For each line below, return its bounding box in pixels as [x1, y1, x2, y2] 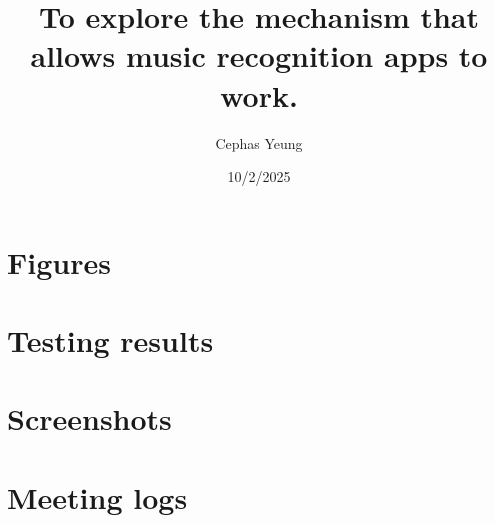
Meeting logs [7, 476, 188, 517]
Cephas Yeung [215, 132, 303, 153]
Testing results [7, 320, 214, 361]
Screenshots [7, 398, 172, 439]
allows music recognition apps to [30, 35, 488, 76]
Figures [7, 241, 111, 282]
